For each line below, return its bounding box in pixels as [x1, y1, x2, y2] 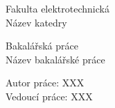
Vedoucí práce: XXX [6, 88, 93, 103]
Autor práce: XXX [6, 75, 85, 90]
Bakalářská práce [6, 38, 78, 53]
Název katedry [6, 15, 67, 29]
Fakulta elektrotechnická [6, 1, 109, 15]
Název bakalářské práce [6, 52, 105, 66]
